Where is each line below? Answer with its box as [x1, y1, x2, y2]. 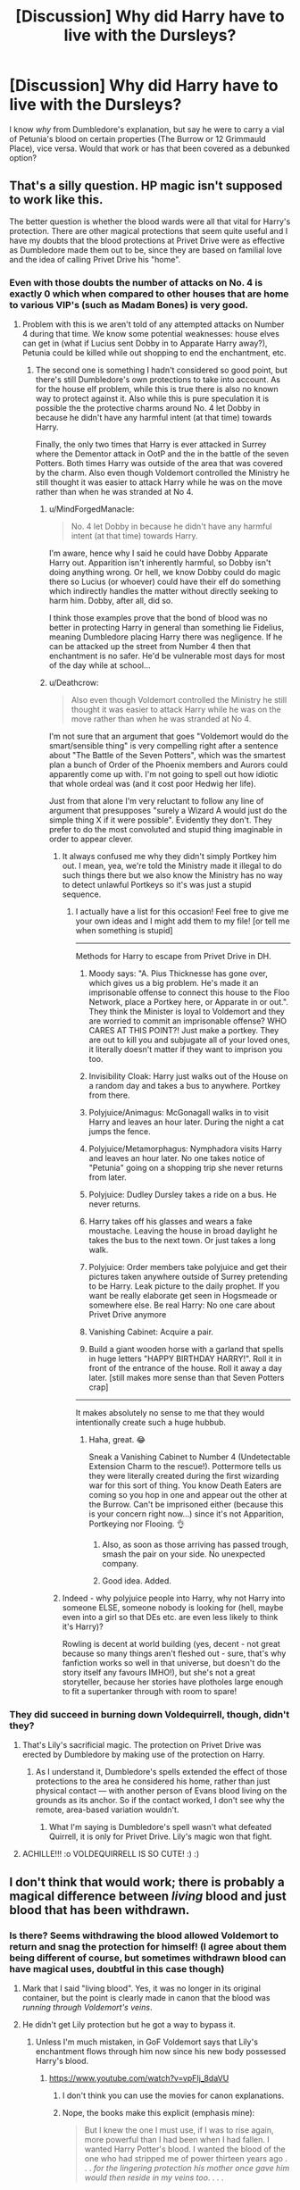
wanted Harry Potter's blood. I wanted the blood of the [84, 2144, 286, 2154]
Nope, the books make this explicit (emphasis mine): [62, 2108, 255, 2119]
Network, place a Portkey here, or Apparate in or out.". [88, 997, 288, 1007]
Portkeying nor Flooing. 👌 [88, 1518, 185, 1529]
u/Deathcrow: [48, 677, 100, 689]
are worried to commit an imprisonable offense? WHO [88, 1016, 287, 1026]
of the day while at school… [48, 660, 151, 671]
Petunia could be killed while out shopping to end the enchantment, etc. [21, 347, 287, 358]
